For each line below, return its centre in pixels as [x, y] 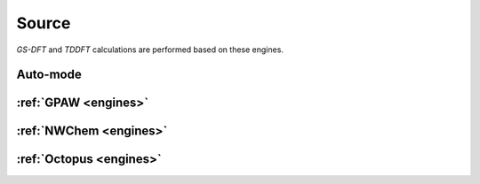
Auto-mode [49, 75]
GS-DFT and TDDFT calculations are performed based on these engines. [150, 50]
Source [44, 23]
